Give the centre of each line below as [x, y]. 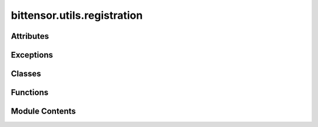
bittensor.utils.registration [77, 15]
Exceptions [32, 55]
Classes [26, 74]
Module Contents [43, 111]
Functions [30, 93]
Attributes [30, 36]
